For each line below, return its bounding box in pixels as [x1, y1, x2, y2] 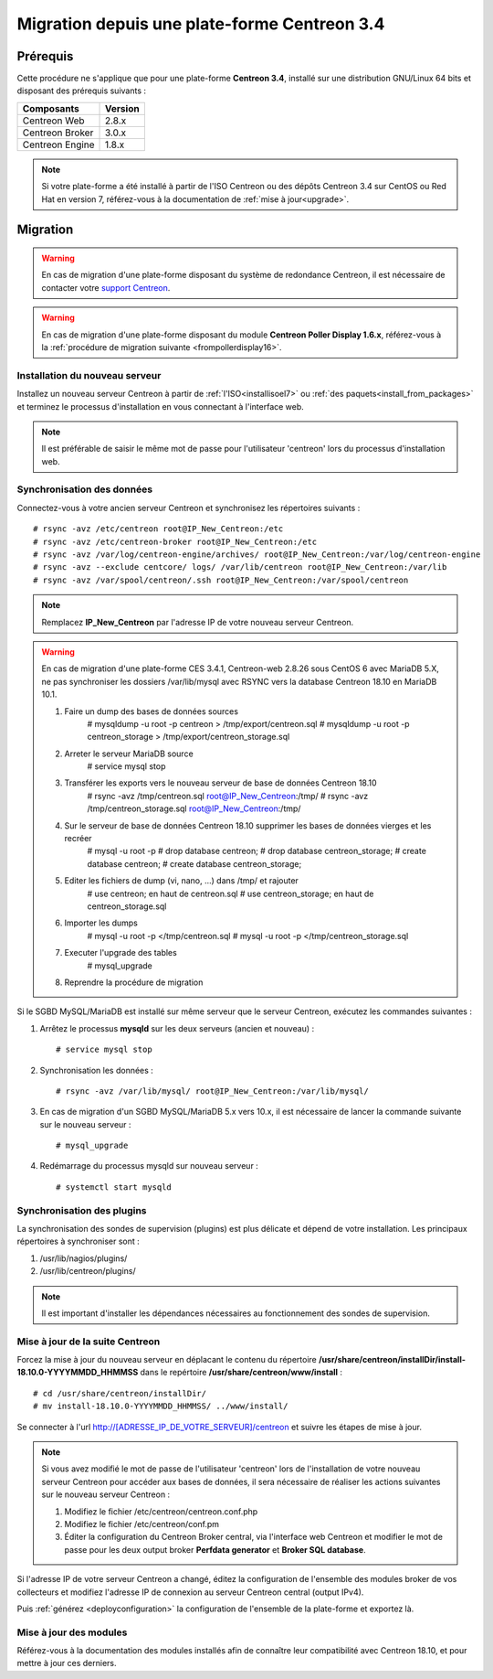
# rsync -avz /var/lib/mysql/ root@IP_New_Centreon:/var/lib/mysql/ [56, 1085, 369, 1096]
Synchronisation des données [16, 483, 153, 496]
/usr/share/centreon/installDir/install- [318, 1354, 466, 1365]
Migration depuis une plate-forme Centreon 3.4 [16, 14, 385, 34]
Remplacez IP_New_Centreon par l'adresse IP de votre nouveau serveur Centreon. [41, 616, 354, 627]
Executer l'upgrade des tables [64, 947, 177, 958]
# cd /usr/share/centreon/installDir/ [33, 1388, 207, 1398]
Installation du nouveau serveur [16, 369, 162, 381]
